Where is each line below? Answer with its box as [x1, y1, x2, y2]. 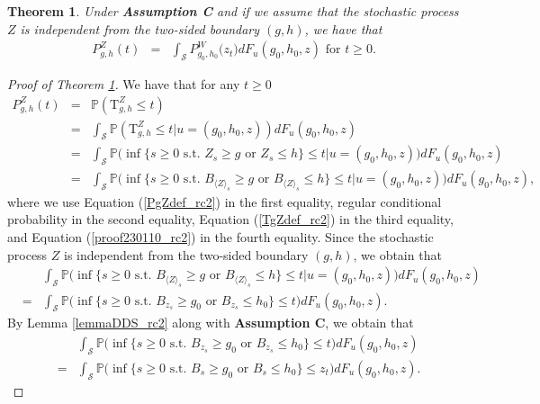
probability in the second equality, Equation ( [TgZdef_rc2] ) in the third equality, [7, 210, 454, 229]
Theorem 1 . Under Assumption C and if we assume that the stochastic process [7, 2, 459, 20]
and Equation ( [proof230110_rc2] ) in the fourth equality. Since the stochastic [7, 227, 434, 246]
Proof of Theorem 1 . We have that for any [7, 75, 240, 94]
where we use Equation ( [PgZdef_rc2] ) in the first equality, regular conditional [7, 192, 442, 211]
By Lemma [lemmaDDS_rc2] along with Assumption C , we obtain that [7, 313, 414, 332]
